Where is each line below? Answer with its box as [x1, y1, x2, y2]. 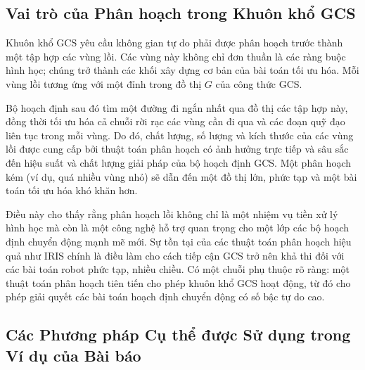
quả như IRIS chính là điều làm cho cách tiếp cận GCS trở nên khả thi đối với [6, 248, 345, 262]
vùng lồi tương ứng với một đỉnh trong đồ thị [6, 76, 202, 91]
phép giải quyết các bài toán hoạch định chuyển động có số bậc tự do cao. [6, 289, 325, 304]
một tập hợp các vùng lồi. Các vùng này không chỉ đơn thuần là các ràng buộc [6, 49, 346, 63]
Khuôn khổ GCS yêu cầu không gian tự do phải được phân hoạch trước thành [6, 35, 343, 50]
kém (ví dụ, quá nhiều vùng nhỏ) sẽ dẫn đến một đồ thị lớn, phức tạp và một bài [6, 169, 357, 184]
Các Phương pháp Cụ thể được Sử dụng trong [6, 324, 351, 345]
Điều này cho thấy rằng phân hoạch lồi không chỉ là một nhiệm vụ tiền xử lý [6, 206, 338, 221]
